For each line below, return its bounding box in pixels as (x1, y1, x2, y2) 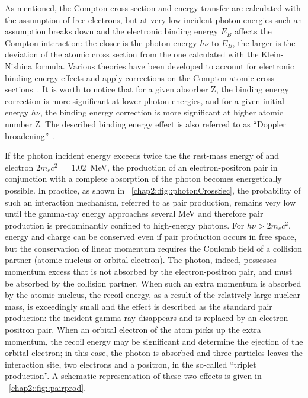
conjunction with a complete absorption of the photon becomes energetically (5, 172, 282, 185)
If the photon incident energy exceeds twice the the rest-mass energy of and (5, 149, 280, 162)
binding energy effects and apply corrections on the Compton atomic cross (5, 71, 275, 84)
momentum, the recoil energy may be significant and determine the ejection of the (5, 335, 303, 347)
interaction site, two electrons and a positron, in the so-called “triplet (5, 358, 256, 370)
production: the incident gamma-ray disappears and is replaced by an (5, 312, 257, 324)
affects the (234, 25, 272, 37)
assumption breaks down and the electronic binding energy (5, 25, 219, 37)
